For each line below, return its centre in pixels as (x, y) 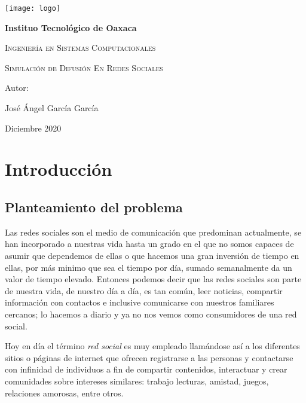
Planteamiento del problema (94, 207)
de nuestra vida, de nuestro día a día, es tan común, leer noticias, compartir (144, 290)
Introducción (59, 169)
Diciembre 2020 (33, 128)
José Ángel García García (52, 108)
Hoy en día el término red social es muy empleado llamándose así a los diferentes (152, 346)
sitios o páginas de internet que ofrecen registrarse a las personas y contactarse (149, 357)
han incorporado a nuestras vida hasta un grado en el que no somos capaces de (149, 244)
